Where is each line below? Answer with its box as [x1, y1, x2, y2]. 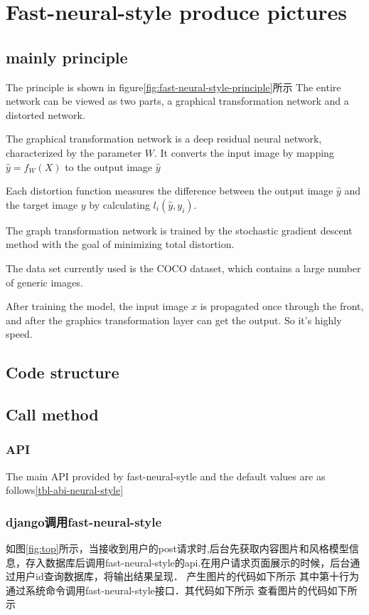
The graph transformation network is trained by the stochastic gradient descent [6, 222, 353, 237]
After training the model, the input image [6, 299, 188, 314]
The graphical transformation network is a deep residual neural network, [6, 131, 322, 146]
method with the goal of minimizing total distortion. [6, 237, 235, 252]
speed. [6, 326, 33, 341]
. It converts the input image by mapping [154, 145, 334, 160]
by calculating [89, 197, 150, 212]
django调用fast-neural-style [6, 512, 162, 530]
